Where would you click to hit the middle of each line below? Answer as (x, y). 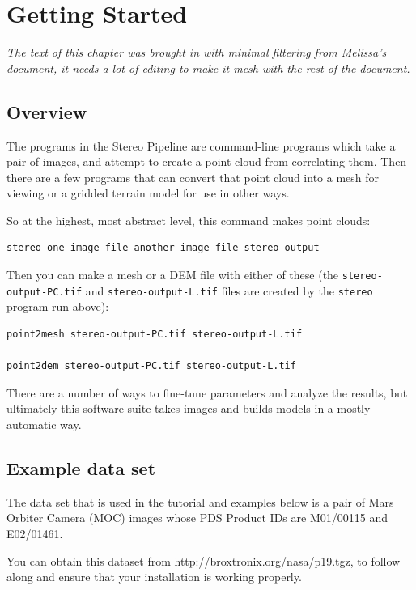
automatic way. (44, 424)
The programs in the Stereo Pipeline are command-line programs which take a (201, 145)
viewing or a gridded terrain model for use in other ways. (148, 193)
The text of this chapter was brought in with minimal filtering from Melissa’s (197, 52)
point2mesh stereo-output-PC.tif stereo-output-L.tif (155, 334)
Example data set (81, 467)
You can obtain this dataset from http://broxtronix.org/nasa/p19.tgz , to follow (204, 560)
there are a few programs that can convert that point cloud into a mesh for (193, 177)
